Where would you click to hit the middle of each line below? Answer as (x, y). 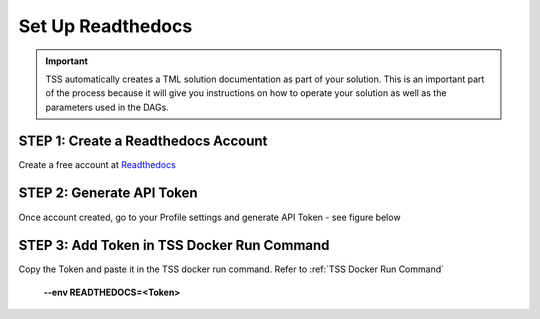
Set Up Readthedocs (105, 26)
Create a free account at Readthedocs (97, 164)
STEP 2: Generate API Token (108, 193)
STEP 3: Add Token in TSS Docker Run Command (174, 245)
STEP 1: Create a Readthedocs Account (143, 140)
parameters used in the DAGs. (107, 107)
